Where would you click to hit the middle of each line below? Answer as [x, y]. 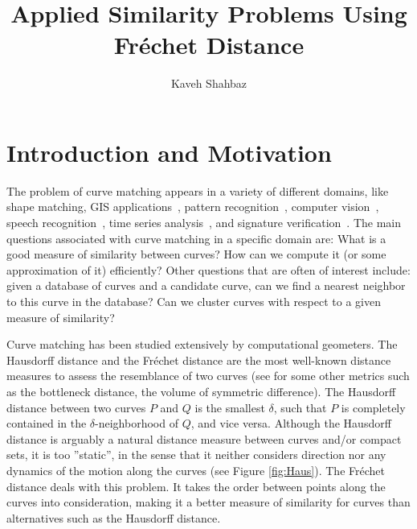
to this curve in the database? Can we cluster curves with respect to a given [194, 301]
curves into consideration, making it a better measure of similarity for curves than [208, 502]
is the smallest [230, 407]
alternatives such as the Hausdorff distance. [114, 517]
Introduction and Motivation [169, 152]
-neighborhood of [137, 423]
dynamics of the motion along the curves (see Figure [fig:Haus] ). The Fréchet [196, 470]
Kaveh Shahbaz [209, 83]
